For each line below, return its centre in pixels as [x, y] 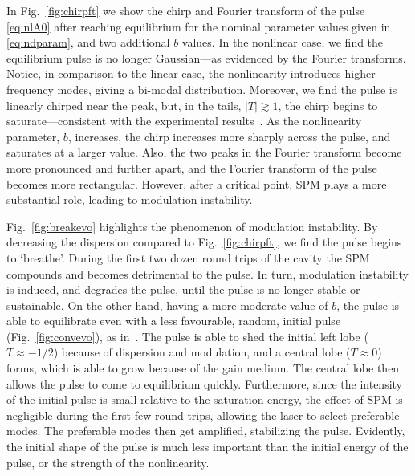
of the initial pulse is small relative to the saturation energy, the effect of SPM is [205, 399]
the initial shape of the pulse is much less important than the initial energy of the [207, 447]
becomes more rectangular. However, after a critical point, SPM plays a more [197, 183]
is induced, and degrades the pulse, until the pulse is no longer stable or [183, 289]
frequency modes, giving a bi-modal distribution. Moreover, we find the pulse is [202, 89]
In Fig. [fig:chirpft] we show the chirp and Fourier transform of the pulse [186, 10]
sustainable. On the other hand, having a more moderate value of [167, 305]
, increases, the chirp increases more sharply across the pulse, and [229, 136]
